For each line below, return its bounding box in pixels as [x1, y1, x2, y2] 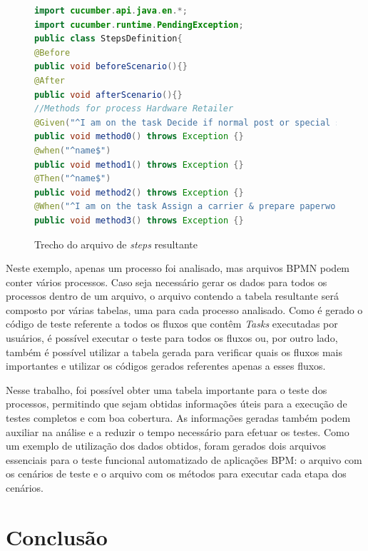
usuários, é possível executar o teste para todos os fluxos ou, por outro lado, [6, 330, 338, 345]
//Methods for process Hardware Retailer [34, 103, 234, 114]
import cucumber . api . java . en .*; [34, 6, 188, 16]
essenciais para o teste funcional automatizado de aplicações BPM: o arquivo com [6, 452, 362, 467]
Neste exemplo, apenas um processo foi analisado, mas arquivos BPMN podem [6, 261, 350, 275]
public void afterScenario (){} [34, 89, 183, 100]
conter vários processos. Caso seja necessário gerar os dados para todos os [6, 274, 327, 289]
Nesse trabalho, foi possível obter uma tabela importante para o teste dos [6, 382, 327, 397]
